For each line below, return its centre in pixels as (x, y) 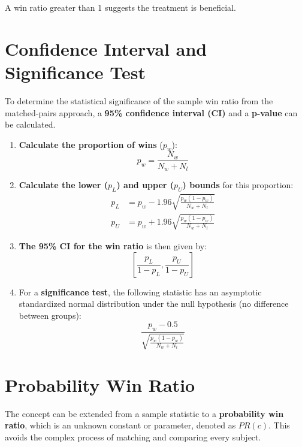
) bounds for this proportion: (238, 185)
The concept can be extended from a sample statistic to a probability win (144, 413)
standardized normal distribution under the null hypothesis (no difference (154, 303)
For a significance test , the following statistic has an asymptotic (140, 292)
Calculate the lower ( (63, 185)
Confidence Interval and (106, 48)
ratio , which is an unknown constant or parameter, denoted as (120, 425)
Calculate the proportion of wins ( (91, 144)
